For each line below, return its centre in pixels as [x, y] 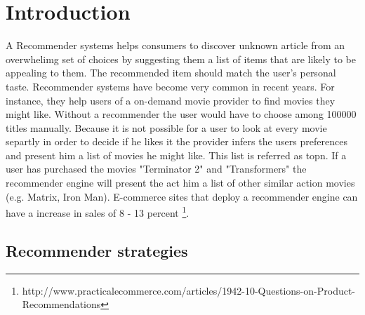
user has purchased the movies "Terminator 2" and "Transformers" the [156, 169]
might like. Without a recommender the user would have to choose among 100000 [181, 114]
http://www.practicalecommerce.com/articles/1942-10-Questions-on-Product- [189, 290]
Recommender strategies [97, 250]
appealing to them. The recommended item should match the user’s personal [171, 73]
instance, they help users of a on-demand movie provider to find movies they [171, 100]
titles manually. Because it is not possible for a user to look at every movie [166, 127]
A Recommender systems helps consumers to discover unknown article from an [175, 45]
